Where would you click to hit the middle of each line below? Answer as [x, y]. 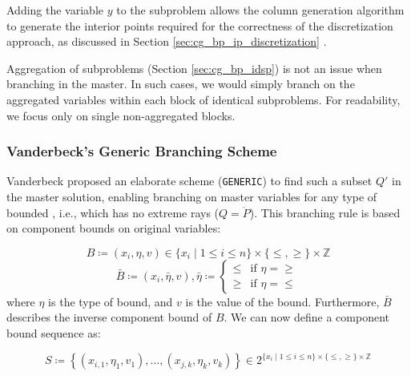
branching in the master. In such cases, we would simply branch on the [181, 84]
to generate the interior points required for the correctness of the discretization [200, 25]
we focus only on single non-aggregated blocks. [121, 115]
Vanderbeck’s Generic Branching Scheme [142, 151]
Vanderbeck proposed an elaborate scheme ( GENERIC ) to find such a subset [189, 181]
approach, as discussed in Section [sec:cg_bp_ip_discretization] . [167, 41]
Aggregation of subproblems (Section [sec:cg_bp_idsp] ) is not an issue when [194, 68]
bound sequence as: [54, 333]
